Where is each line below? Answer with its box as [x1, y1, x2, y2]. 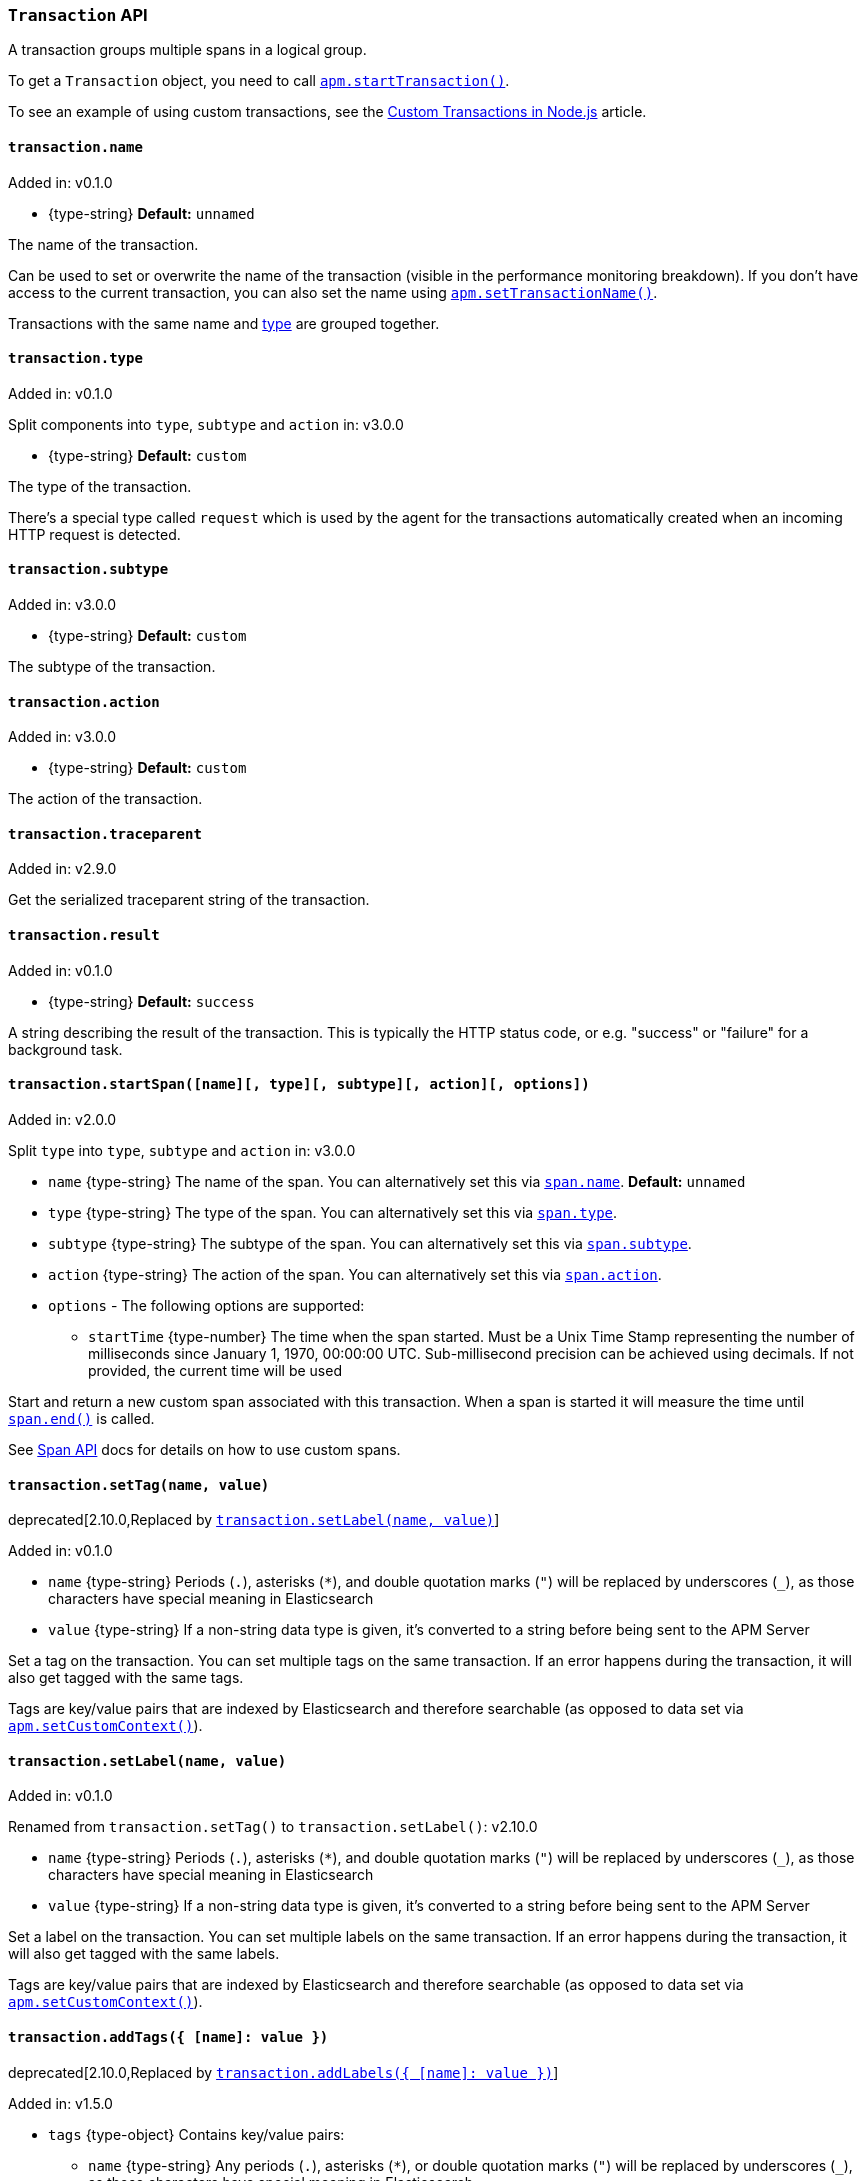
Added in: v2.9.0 [8, 860, 117, 878]
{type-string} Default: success [48, 992, 255, 1010]
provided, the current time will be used [88, 1361, 342, 1379]
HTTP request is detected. [8, 525, 181, 543]
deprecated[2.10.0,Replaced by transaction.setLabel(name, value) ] [8, 1511, 500, 1529]
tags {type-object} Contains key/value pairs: [48, 2125, 345, 2143]
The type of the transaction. [8, 477, 192, 495]
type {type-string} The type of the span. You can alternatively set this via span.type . [48, 1203, 618, 1221]
